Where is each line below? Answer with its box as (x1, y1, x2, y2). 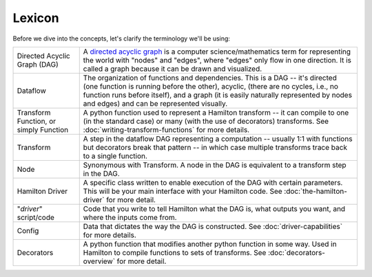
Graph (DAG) (17, 59, 59, 69)
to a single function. (83, 151, 148, 161)
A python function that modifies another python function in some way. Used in (83, 239, 337, 249)
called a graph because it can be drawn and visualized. (83, 64, 262, 74)
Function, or (17, 116, 56, 126)
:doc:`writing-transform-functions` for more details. (83, 124, 250, 134)
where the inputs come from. (83, 212, 177, 222)
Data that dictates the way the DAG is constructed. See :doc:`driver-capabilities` (83, 221, 343, 231)
